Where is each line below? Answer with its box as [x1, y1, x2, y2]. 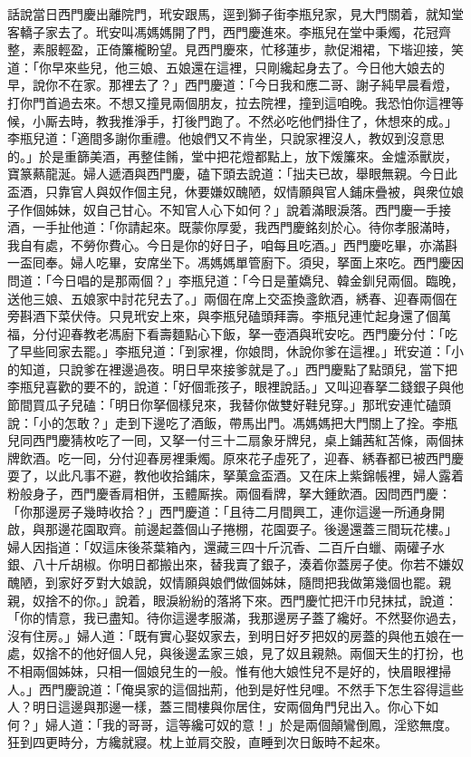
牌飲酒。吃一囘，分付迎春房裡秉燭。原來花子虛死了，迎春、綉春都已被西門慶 [7, 448, 464, 467]
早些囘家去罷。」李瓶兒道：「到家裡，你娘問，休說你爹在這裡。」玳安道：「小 [19, 342, 464, 361]
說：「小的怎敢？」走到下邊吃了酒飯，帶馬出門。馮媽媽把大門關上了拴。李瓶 [7, 412, 457, 432]
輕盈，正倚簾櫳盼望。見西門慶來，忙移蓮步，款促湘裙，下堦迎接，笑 [57, 40, 464, 59]
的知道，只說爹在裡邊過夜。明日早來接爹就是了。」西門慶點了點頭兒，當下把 [7, 359, 457, 378]
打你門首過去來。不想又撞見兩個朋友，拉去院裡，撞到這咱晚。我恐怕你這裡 [7, 92, 451, 112]
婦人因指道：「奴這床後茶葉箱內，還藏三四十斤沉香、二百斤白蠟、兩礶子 [7, 537, 432, 556]
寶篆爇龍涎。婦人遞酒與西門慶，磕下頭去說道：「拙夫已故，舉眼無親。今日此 [7, 164, 457, 183]
